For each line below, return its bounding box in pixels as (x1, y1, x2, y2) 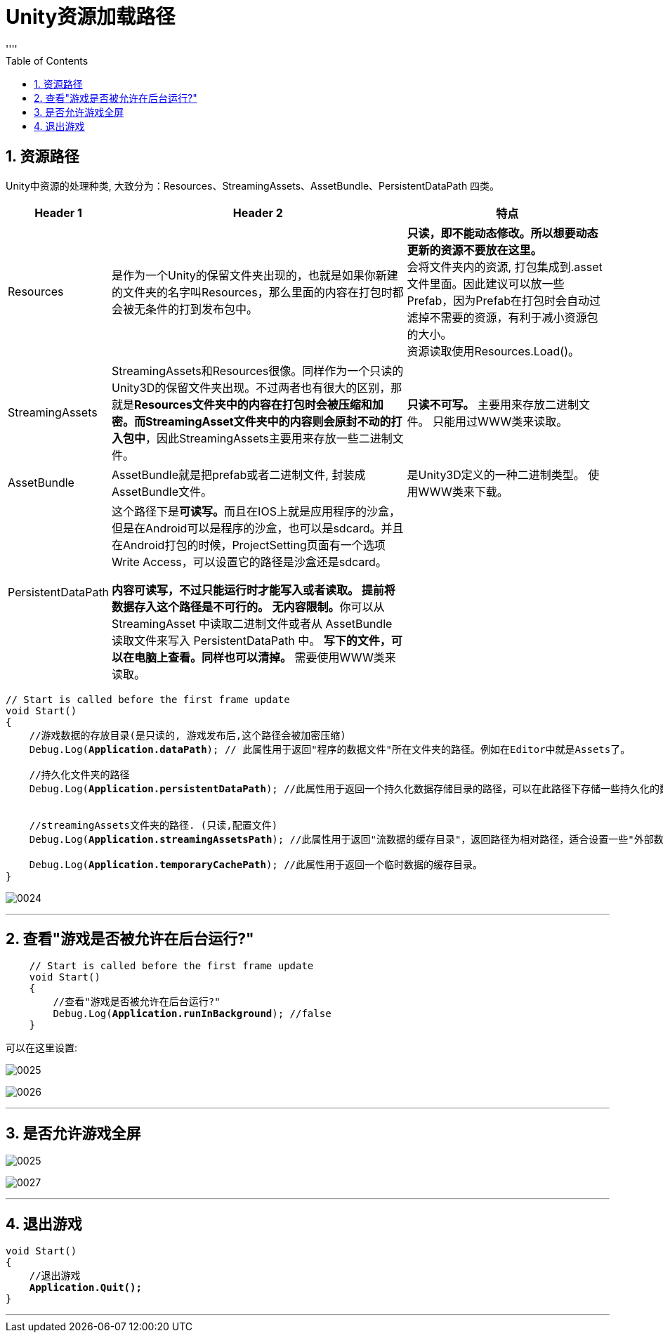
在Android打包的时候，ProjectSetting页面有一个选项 (112, 537, 386, 552)
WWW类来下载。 (418, 484, 508, 499)
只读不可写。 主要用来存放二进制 (407, 397, 579, 412)
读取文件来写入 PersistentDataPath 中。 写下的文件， (112, 633, 391, 648)
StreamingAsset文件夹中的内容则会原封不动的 (145, 414, 391, 428)
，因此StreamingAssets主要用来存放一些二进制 (145, 431, 393, 445)
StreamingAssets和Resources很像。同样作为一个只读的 (112, 363, 404, 378)
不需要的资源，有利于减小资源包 (429, 310, 598, 324)
